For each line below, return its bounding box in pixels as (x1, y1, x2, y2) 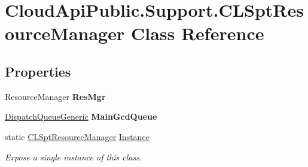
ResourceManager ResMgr (5, 90, 106, 102)
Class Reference (130, 21, 264, 45)
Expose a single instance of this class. (5, 150, 142, 163)
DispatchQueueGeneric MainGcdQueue (5, 110, 157, 123)
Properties (5, 62, 71, 80)
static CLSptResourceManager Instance (5, 130, 150, 142)
